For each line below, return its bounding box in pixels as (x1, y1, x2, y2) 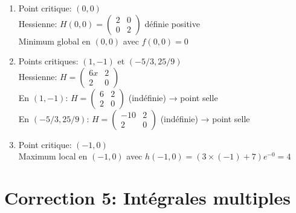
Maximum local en (18, 150, 88, 162)
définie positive (144, 17, 200, 29)
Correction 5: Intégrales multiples (4, 185, 291, 210)
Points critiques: (18, 55, 79, 67)
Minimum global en (18, 34, 91, 47)
